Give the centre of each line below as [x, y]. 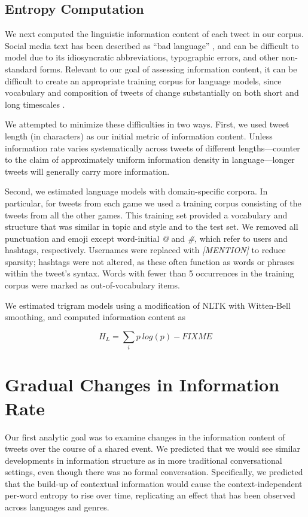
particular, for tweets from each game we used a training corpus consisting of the [153, 203]
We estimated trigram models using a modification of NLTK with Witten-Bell [148, 305]
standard [21, 69]
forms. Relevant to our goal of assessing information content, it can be [168, 69]
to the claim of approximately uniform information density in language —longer [150, 159]
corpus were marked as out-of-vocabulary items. [92, 285]
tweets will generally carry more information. [87, 171]
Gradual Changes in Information [142, 384]
